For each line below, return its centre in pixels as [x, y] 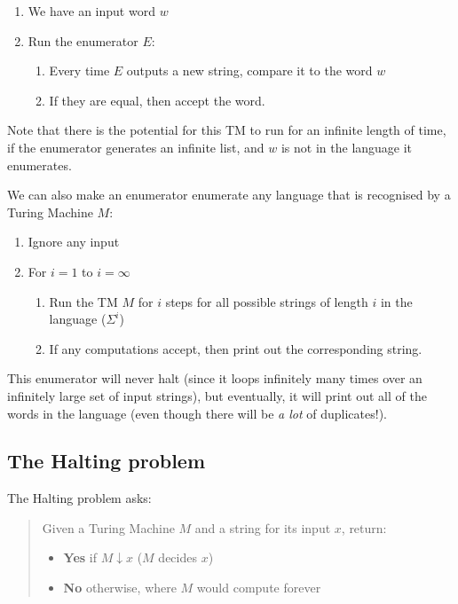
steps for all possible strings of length [267, 301]
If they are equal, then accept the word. [157, 100]
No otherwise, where [120, 588]
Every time [79, 71]
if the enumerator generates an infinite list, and [136, 147]
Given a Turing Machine [108, 527]
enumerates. [39, 165]
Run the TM [83, 301]
